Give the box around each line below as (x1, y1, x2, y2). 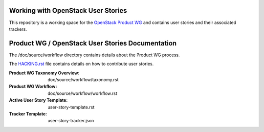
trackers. (9, 26, 27, 32)
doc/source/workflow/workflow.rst (47, 90, 117, 96)
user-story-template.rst (47, 104, 95, 110)
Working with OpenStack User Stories (9, 6, 127, 15)
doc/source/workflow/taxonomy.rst (47, 76, 119, 83)
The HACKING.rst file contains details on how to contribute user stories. (9, 61, 154, 67)
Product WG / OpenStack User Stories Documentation (9, 39, 177, 47)
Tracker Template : (9, 110, 47, 117)
